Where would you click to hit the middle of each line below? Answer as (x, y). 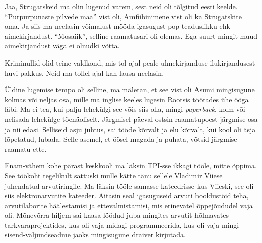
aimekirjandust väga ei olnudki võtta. (62, 46)
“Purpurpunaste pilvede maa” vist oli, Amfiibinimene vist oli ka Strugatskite (123, 16)
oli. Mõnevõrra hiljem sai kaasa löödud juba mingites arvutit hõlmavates (117, 215)
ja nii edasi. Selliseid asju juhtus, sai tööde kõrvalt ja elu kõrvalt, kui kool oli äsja (130, 129)
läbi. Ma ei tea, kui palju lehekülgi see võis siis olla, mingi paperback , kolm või (125, 109)
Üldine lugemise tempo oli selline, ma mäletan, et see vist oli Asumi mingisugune (130, 89)
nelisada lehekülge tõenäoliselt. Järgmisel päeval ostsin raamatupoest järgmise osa (131, 119)
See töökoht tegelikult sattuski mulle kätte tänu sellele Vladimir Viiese (114, 175)
